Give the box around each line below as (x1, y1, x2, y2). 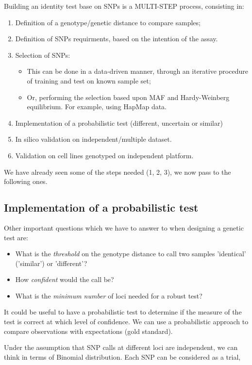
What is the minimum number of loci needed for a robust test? (15, 290, 202, 300)
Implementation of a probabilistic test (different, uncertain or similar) (15, 117, 223, 128)
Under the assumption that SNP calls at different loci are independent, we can (4, 342, 238, 352)
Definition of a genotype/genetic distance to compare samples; (15, 17, 201, 27)
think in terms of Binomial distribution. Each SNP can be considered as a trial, (4, 351, 241, 362)
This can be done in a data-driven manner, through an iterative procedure (27, 66, 248, 76)
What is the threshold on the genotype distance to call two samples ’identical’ (15, 249, 246, 259)
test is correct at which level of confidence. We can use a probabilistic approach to (4, 316, 249, 327)
